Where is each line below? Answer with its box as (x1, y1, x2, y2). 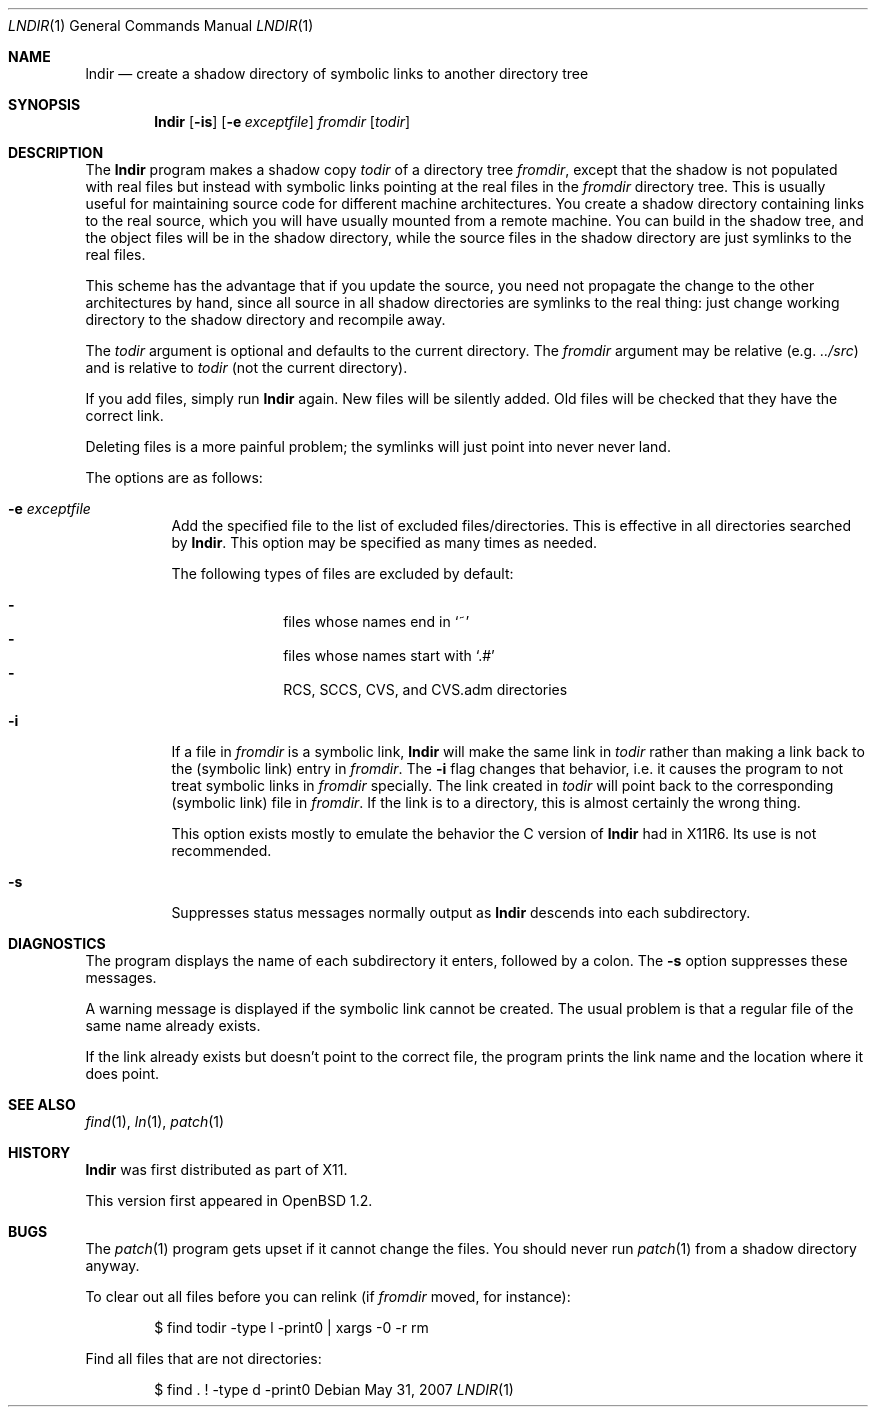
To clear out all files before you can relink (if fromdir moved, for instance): (85, 1288, 571, 1305)
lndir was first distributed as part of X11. (85, 1161, 348, 1178)
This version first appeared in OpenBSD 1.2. (85, 1192, 373, 1209)
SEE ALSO (8, 1096, 76, 1113)
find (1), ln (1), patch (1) (85, 1113, 225, 1130)
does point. (85, 1065, 160, 1082)
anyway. (85, 1257, 140, 1274)
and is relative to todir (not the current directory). (85, 359, 408, 376)
